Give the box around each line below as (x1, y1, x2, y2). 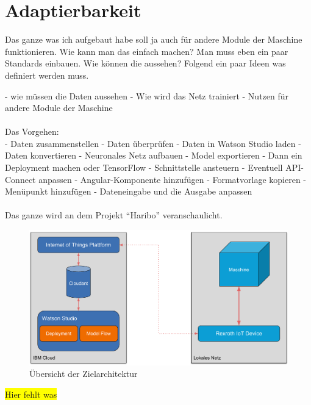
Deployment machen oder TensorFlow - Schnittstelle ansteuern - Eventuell (5, 161, 283, 174)
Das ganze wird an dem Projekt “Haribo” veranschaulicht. (5, 209, 223, 221)
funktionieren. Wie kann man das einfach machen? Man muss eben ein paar (5, 45, 288, 57)
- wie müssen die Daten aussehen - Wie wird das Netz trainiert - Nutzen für (5, 89, 289, 102)
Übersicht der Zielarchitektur (29, 367, 138, 380)
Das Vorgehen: (5, 125, 59, 138)
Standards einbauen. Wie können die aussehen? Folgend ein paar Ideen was (5, 57, 286, 70)
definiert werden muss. (5, 68, 89, 81)
